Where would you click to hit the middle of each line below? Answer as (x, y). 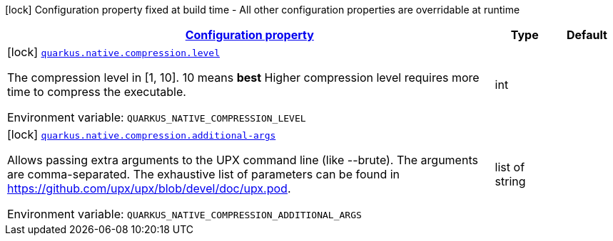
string (510, 181)
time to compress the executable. (97, 92)
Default (587, 35)
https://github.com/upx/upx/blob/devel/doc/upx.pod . (149, 188)
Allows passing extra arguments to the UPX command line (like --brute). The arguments (243, 160)
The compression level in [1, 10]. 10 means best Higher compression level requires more (243, 77)
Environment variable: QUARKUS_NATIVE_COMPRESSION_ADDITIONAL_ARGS (184, 214)
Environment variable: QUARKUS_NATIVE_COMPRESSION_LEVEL (157, 117)
